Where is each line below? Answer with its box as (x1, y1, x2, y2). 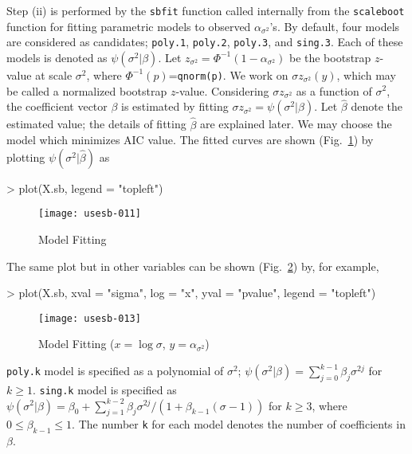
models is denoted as (6, 49, 108, 65)
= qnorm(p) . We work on (168, 66, 288, 83)
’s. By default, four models (269, 18, 400, 34)
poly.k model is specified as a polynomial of (6, 362, 224, 379)
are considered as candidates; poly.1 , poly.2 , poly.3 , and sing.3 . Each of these (6, 33, 403, 50)
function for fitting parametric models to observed (6, 18, 251, 34)
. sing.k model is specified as (32, 381, 177, 397)
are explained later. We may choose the (199, 115, 392, 132)
